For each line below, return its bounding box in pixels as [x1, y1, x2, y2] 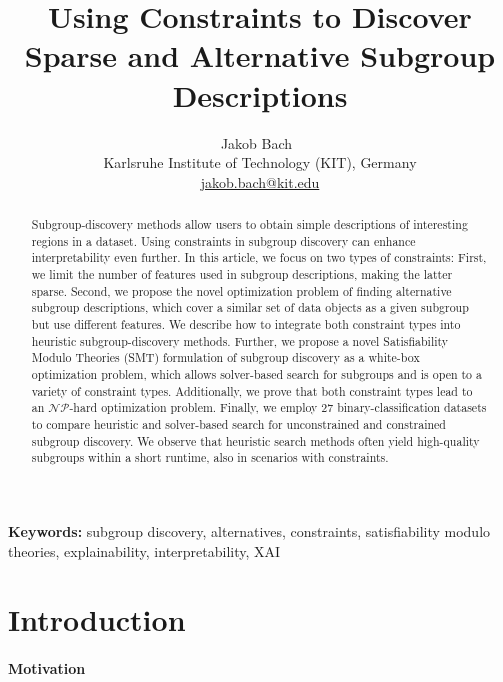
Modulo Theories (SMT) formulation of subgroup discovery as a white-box [31, 349, 420, 366]
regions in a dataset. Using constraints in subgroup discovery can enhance [31, 232, 416, 249]
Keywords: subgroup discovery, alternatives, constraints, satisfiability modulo [8, 520, 491, 541]
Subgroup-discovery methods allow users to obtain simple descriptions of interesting [31, 216, 468, 233]
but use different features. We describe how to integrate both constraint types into [31, 316, 461, 333]
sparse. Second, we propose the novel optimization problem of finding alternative [31, 282, 452, 299]
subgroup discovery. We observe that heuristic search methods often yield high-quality [31, 432, 480, 449]
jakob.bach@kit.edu [200, 171, 320, 192]
